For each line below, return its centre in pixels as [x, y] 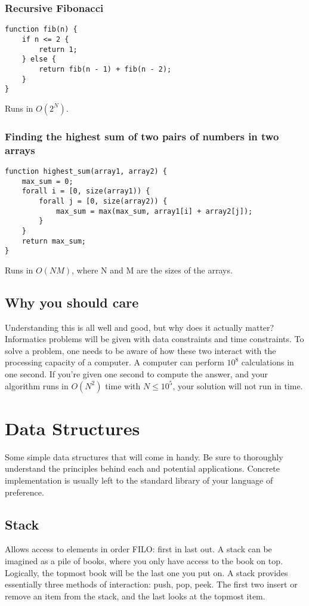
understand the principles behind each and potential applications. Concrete [142, 468]
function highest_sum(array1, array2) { [86, 171]
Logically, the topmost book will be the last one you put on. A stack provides [146, 572]
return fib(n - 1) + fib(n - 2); [105, 69]
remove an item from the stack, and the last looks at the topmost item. [135, 596]
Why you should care [72, 302]
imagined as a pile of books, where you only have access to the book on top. [144, 560]
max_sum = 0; [47, 181]
